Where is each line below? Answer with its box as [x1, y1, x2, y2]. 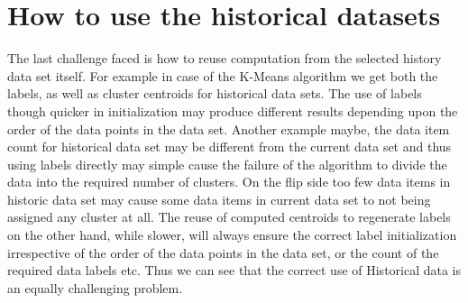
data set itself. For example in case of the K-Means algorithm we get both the [7, 66, 438, 85]
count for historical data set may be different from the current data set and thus [7, 137, 452, 156]
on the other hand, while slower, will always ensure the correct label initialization [7, 225, 457, 244]
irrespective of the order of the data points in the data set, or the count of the [7, 243, 439, 262]
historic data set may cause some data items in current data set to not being [7, 189, 431, 208]
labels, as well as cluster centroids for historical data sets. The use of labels [7, 84, 422, 103]
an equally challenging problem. [7, 278, 183, 297]
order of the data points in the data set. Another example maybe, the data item [7, 119, 450, 138]
